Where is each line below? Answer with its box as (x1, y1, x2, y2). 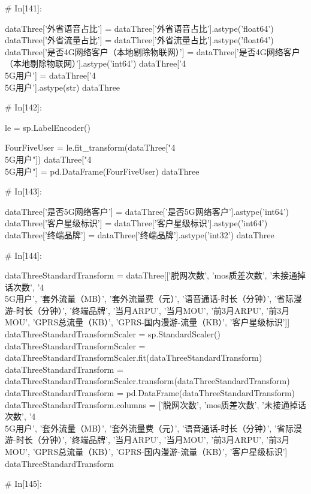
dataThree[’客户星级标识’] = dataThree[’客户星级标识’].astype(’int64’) (5, 217, 268, 229)
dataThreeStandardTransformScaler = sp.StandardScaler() (5, 328, 221, 340)
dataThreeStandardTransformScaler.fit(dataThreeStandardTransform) (5, 351, 262, 364)
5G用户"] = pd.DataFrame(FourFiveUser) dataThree (5, 164, 200, 177)
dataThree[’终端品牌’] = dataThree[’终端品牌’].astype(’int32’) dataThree (5, 228, 274, 241)
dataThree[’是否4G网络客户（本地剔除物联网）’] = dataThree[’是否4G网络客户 (5, 45, 300, 58)
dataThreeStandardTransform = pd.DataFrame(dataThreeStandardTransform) (5, 387, 295, 399)
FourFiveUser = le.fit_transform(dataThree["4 (5, 141, 176, 154)
